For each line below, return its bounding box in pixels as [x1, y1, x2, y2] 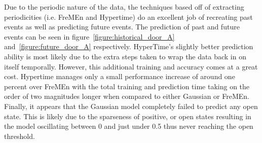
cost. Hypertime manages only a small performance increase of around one [4, 71, 235, 82]
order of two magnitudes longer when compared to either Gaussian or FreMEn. [4, 91, 250, 101]
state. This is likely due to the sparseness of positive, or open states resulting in [4, 111, 251, 121]
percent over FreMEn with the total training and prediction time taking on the [4, 81, 250, 91]
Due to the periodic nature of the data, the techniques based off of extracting [4, 2, 244, 12]
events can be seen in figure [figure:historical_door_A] [4, 31, 175, 42]
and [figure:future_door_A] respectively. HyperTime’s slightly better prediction [4, 41, 253, 52]
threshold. [4, 130, 35, 141]
